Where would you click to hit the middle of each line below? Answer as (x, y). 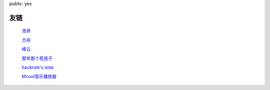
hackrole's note (38, 67)
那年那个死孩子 (37, 58)
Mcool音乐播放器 (39, 77)
